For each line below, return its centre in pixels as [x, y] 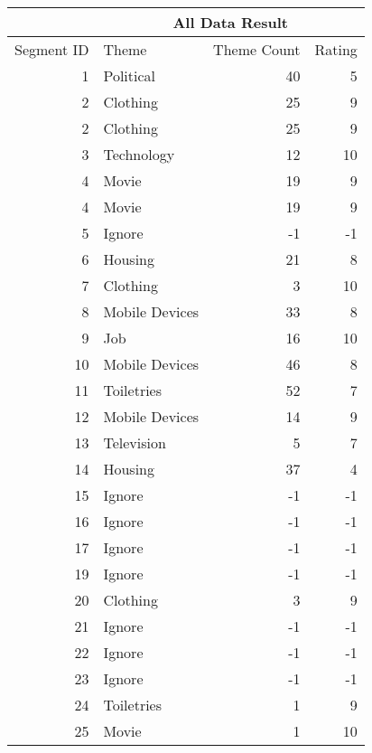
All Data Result [230, 22]
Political [130, 75]
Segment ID [52, 49]
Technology [139, 154]
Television [135, 442]
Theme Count [257, 49]
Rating [336, 49]
